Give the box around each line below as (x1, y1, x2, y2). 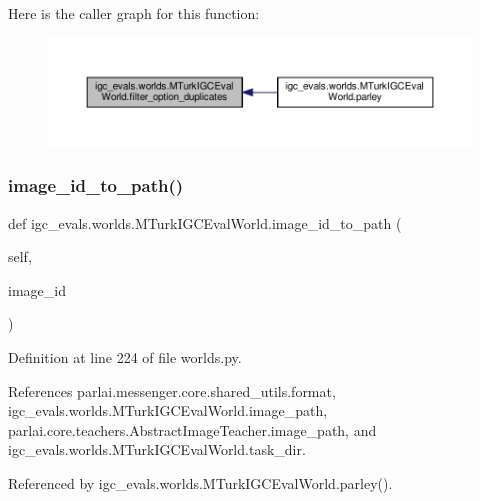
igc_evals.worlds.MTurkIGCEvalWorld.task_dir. (8, 439, 306, 460)
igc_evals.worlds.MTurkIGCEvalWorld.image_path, (8, 400, 328, 421)
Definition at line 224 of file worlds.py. (8, 347, 242, 368)
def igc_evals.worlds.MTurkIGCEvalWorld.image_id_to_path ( (8, 212, 402, 233)
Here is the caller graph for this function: (8, 3, 260, 23)
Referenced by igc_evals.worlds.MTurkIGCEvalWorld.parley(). (8, 473, 393, 494)
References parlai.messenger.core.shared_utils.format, (8, 380, 336, 401)
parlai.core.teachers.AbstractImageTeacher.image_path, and (8, 419, 377, 440)
